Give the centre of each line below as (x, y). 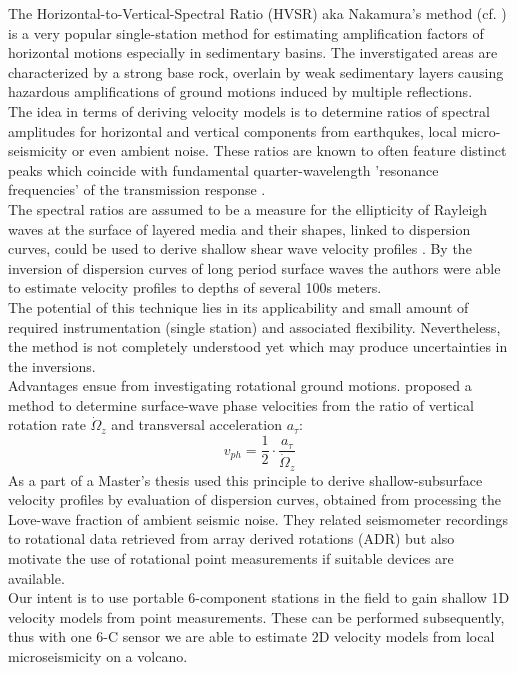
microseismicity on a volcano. (98, 655)
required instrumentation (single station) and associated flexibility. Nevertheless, (254, 326)
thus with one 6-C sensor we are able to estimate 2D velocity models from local (251, 636)
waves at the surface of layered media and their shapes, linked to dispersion (239, 228)
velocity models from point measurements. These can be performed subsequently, (256, 616)
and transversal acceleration (196, 424)
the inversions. (52, 365)
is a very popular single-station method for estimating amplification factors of (246, 32)
